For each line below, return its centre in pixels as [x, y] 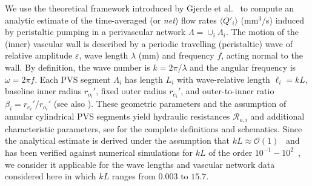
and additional [277, 116]
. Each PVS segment [73, 79]
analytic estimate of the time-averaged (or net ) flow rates [111, 20]
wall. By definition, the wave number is [78, 67]
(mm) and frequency [176, 55]
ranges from [134, 176]
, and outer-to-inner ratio [227, 91]
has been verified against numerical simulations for [99, 152]
